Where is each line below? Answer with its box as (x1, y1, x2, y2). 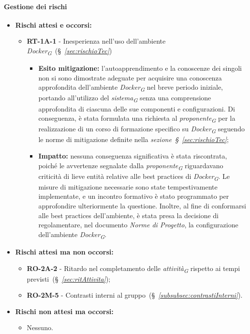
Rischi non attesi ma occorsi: (15, 306, 114, 316)
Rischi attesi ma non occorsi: (15, 246, 114, 256)
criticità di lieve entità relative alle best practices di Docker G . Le (38, 171, 230, 182)
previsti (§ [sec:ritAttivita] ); (27, 273, 111, 284)
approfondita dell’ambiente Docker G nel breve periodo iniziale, (38, 82, 223, 94)
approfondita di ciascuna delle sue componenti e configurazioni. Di (38, 103, 235, 113)
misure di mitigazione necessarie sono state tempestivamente (38, 181, 218, 191)
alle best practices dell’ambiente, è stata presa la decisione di (38, 210, 219, 220)
